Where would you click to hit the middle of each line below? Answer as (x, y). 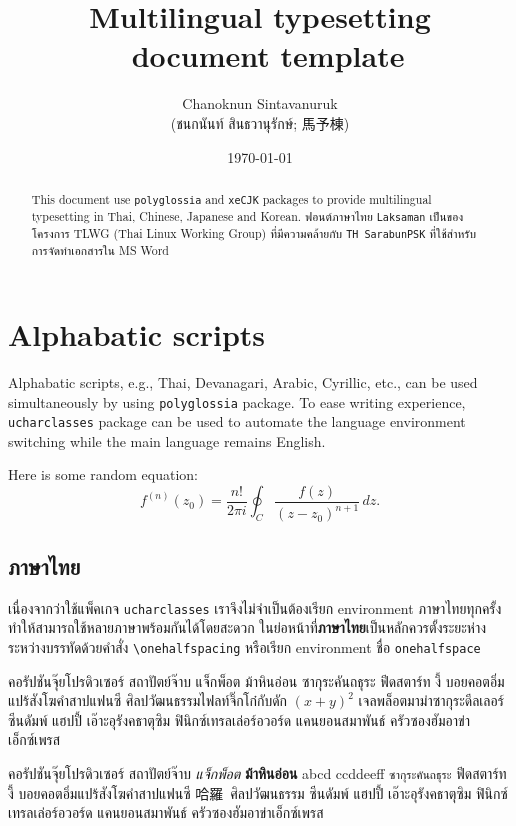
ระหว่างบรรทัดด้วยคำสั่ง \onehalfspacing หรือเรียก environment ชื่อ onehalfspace (244, 646)
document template (268, 55)
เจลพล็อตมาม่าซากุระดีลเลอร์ (431, 700)
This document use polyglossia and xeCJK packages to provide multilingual (231, 198)
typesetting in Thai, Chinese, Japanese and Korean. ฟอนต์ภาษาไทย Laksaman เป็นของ (247, 216)
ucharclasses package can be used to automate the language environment (237, 421)
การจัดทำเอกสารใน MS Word (100, 250)
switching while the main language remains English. (167, 440)
